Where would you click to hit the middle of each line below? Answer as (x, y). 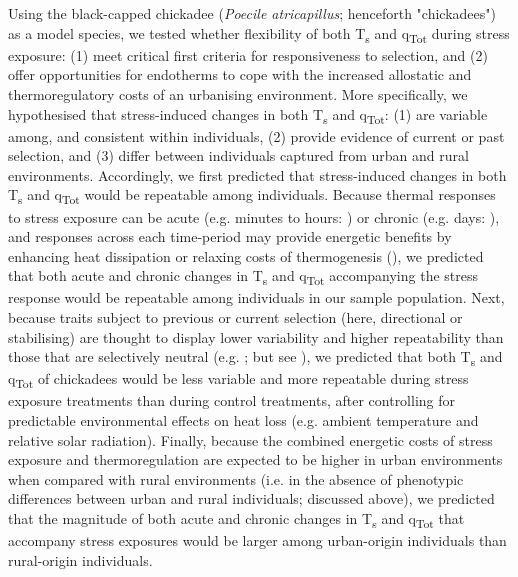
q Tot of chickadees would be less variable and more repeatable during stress (238, 380)
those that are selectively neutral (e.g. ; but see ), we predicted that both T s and (255, 358)
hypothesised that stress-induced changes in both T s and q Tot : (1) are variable (248, 115)
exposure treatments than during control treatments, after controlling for (232, 400)
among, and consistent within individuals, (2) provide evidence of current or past (256, 135)
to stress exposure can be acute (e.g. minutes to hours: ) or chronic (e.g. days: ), (254, 216)
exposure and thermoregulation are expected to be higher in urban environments (255, 459)
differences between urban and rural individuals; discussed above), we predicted (251, 498)
